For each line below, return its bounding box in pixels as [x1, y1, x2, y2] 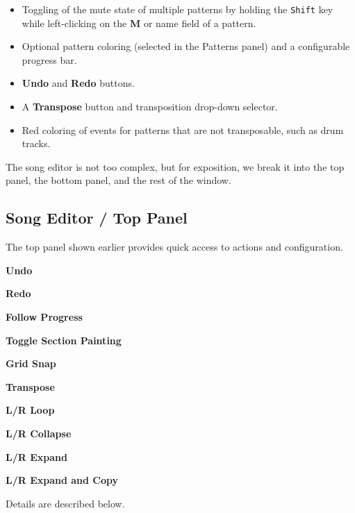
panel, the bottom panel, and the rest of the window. [6, 173, 231, 187]
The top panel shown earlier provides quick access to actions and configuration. [6, 239, 343, 254]
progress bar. [22, 52, 77, 67]
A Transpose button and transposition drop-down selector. [22, 99, 278, 114]
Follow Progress [6, 309, 83, 323]
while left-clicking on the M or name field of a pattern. [22, 15, 256, 30]
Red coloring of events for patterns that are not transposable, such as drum [22, 122, 344, 137]
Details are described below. [6, 496, 125, 510]
